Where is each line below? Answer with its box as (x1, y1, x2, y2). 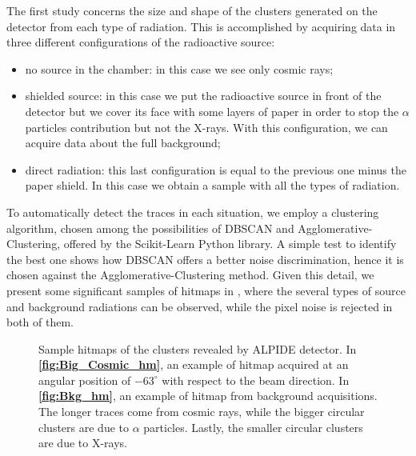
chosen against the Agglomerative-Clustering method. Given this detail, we (6, 266, 374, 283)
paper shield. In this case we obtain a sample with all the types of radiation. (25, 177, 400, 194)
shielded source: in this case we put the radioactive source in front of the (25, 87, 382, 104)
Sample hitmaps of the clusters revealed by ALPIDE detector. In (38, 340, 357, 357)
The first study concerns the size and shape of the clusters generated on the (6, 2, 378, 18)
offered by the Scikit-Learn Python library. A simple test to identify (63, 235, 397, 252)
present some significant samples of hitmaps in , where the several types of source (6, 282, 406, 298)
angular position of (38, 371, 131, 388)
